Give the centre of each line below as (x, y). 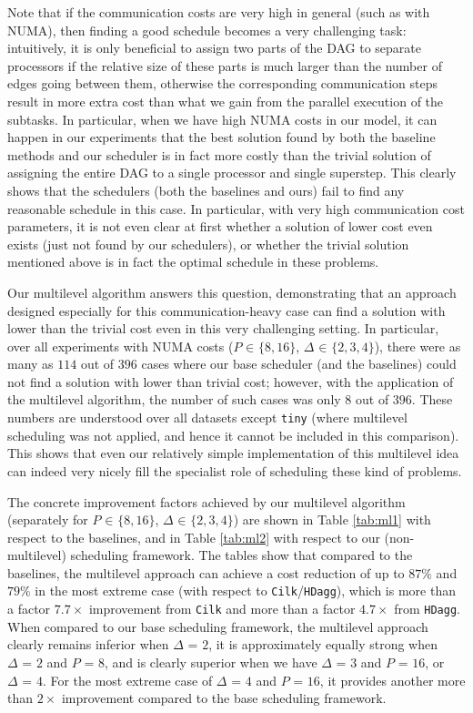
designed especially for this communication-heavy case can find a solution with (226, 310)
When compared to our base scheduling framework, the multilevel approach (218, 626)
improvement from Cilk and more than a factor (222, 609)
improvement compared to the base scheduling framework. (224, 698)
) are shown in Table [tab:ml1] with (332, 519)
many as (30, 364)
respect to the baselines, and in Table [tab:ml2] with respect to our (194, 537)
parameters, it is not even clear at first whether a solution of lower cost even (220, 226)
